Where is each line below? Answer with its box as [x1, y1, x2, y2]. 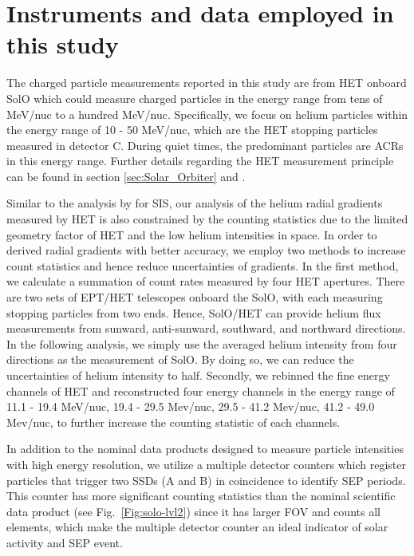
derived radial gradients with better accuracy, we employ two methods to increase [6, 242, 406, 258]
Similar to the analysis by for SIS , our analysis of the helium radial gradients [6, 195, 383, 211]
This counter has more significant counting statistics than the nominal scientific [6, 487, 396, 504]
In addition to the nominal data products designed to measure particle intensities [6, 440, 404, 457]
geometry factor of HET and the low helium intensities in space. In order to [6, 226, 377, 243]
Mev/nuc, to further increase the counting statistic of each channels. [6, 413, 341, 430]
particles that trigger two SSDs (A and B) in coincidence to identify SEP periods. [6, 471, 406, 488]
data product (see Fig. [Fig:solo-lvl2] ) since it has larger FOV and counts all [6, 503, 380, 519]
